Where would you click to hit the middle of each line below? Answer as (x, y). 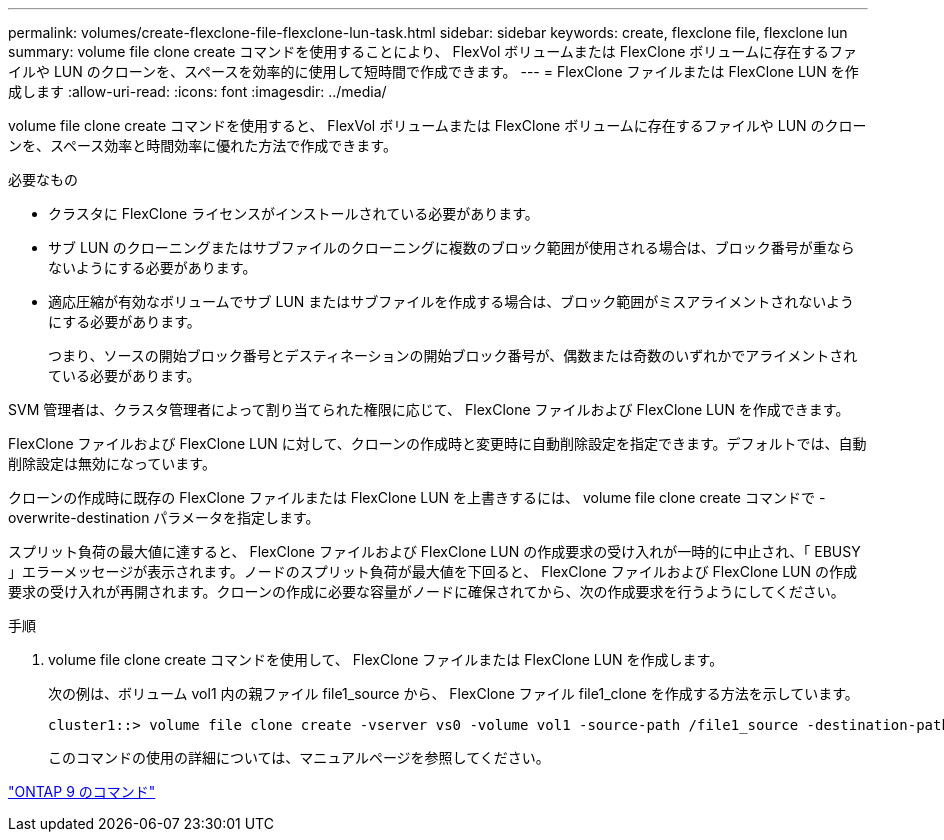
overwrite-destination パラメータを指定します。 (164, 517)
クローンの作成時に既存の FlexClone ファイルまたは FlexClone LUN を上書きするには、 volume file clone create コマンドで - (417, 497)
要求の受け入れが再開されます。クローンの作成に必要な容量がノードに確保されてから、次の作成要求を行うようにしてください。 (426, 591)
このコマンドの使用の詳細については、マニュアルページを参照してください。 (299, 757)
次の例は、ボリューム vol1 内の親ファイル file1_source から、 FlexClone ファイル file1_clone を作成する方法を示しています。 (453, 693)
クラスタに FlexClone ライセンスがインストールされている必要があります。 (293, 213)
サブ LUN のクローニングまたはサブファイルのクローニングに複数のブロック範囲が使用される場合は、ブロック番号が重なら (451, 247)
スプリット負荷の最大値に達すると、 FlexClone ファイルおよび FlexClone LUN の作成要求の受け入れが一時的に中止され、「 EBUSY (434, 551)
